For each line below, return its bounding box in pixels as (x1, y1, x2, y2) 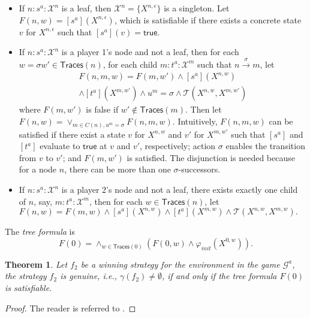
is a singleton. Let (164, 2, 230, 14)
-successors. (178, 163, 221, 175)
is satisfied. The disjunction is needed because (127, 151, 295, 163)
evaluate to (40, 140, 80, 152)
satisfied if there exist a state (19, 128, 125, 140)
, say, (34, 195, 52, 207)
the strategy (5, 269, 47, 282)
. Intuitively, (172, 114, 218, 127)
